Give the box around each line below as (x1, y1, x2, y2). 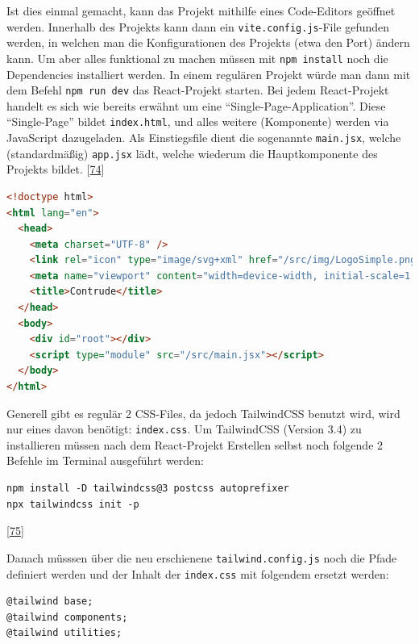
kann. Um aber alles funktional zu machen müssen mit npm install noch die (6, 49, 388, 66)
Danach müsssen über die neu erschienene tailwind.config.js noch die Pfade (6, 549, 397, 566)
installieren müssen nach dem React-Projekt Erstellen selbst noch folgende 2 (6, 436, 384, 453)
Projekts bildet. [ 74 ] (6, 161, 105, 178)
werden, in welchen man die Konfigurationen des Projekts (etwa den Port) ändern (6, 34, 410, 51)
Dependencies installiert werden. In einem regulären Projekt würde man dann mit (6, 65, 411, 82)
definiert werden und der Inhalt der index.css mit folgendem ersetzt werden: (6, 565, 389, 582)
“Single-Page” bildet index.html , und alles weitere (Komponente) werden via (6, 113, 389, 130)
